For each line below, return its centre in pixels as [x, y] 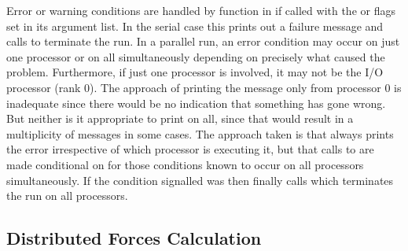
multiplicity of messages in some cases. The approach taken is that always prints [200, 133]
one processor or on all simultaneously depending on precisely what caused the [196, 56]
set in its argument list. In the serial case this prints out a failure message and [195, 26]
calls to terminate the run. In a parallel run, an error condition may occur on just [203, 41]
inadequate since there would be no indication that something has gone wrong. [196, 103]
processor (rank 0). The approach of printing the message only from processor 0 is [204, 87]
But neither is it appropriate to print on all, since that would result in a [180, 118]
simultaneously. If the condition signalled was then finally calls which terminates [200, 180]
